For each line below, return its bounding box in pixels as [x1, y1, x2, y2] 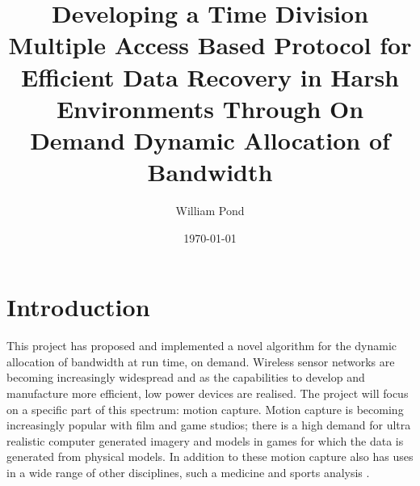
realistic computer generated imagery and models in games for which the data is [6, 432, 404, 449]
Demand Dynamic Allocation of [30, 123, 390, 156]
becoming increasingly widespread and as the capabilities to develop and [6, 369, 365, 386]
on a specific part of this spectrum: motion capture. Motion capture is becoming [6, 400, 404, 417]
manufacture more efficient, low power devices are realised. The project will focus [6, 384, 409, 401]
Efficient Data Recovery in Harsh [20, 60, 400, 93]
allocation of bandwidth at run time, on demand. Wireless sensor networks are [6, 353, 395, 370]
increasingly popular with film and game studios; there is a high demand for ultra [6, 416, 411, 433]
